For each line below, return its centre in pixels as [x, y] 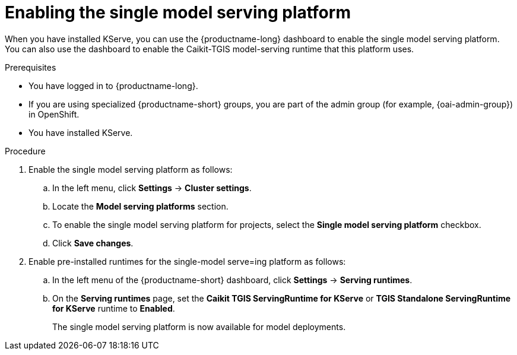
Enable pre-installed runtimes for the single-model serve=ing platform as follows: [187, 261]
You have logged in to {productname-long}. [113, 85]
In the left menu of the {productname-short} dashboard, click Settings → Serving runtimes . [232, 280]
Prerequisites [31, 67]
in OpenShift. [54, 114]
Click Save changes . [93, 243]
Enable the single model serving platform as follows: [131, 169]
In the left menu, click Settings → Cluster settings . [152, 188]
